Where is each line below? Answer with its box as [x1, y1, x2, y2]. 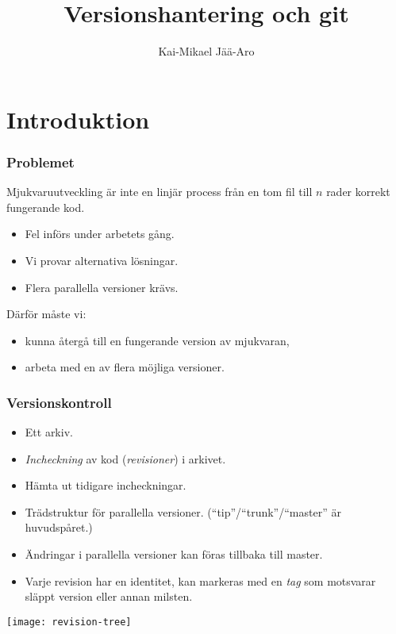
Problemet [6, 152, 75, 171]
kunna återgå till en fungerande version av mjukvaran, [25, 332, 290, 348]
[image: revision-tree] [6, 616, 132, 628]
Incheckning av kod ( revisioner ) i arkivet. [25, 450, 226, 467]
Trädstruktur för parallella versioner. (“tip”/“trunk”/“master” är [25, 503, 341, 520]
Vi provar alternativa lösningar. [25, 252, 179, 268]
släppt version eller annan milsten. [25, 588, 193, 605]
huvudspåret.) [25, 519, 93, 536]
